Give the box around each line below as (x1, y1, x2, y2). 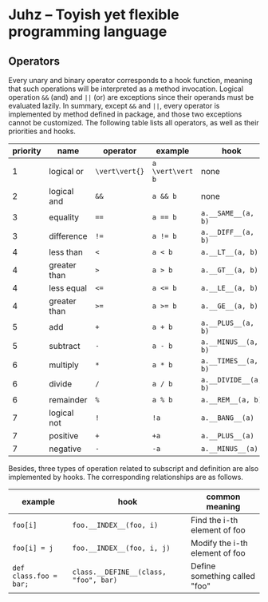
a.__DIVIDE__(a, (200, 375, 263, 384)
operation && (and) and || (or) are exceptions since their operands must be (8, 93, 254, 101)
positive (49, 430, 79, 441)
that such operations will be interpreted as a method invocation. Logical (8, 84, 244, 93)
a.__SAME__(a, (200, 209, 254, 217)
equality (49, 212, 80, 223)
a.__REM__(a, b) (200, 395, 263, 404)
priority (12, 145, 41, 156)
